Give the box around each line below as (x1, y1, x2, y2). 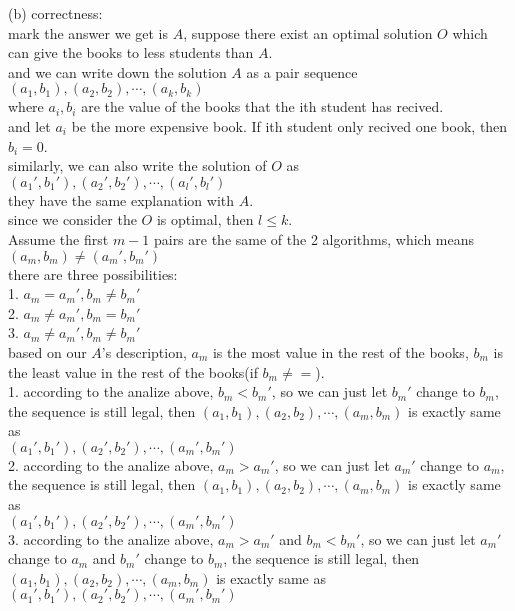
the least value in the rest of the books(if (8, 361, 258, 382)
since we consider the (8, 209, 137, 230)
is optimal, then (156, 209, 254, 230)
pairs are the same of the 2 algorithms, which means (153, 228, 475, 249)
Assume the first (8, 228, 109, 249)
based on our (8, 341, 87, 362)
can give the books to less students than (8, 42, 254, 63)
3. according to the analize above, (8, 528, 214, 549)
